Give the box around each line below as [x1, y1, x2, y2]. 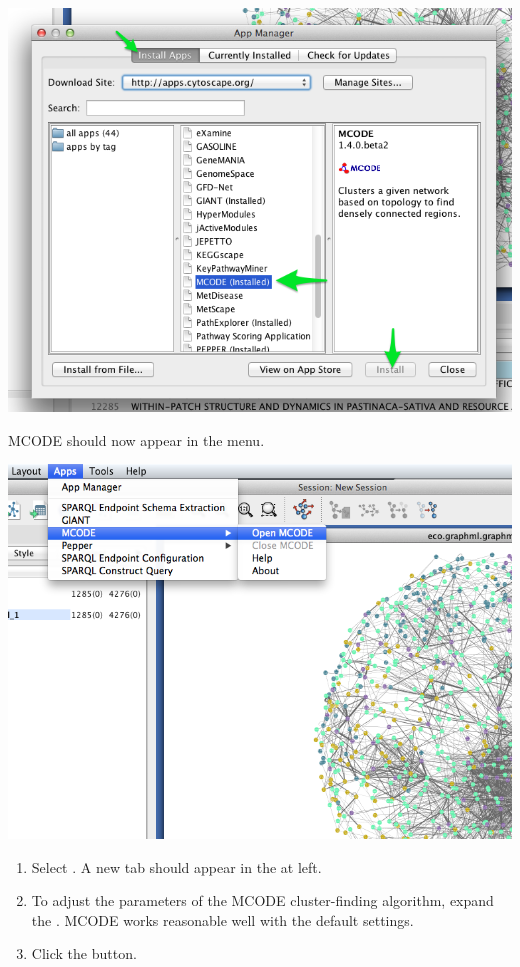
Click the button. [31, 943, 137, 964]
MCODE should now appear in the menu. [8, 429, 265, 450]
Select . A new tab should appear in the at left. [31, 856, 322, 877]
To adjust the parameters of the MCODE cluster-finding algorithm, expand [31, 890, 494, 911]
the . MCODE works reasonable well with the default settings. [31, 909, 414, 930]
